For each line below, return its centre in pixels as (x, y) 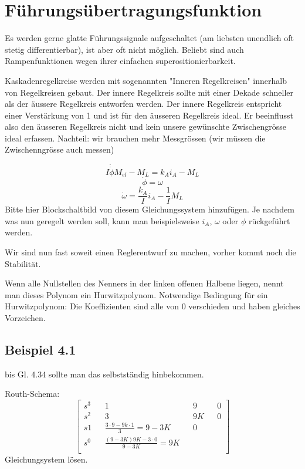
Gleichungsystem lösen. (46, 459)
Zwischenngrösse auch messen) (60, 149)
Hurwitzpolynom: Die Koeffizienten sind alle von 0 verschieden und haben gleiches (152, 306)
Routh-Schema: (32, 394)
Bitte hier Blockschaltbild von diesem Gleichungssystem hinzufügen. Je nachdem (150, 209)
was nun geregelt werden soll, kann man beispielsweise (102, 220)
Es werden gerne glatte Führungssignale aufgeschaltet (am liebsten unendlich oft (149, 38)
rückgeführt (269, 220)
